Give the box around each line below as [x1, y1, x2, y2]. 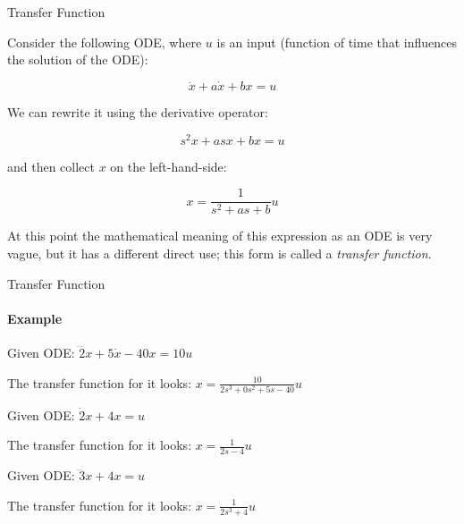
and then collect [7, 156, 95, 175]
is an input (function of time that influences [216, 32, 458, 51]
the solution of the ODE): [7, 50, 148, 69]
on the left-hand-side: [110, 156, 227, 175]
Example [7, 308, 63, 327]
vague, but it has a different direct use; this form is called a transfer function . [7, 243, 432, 262]
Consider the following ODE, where [7, 32, 202, 51]
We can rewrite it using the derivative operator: [7, 103, 268, 121]
